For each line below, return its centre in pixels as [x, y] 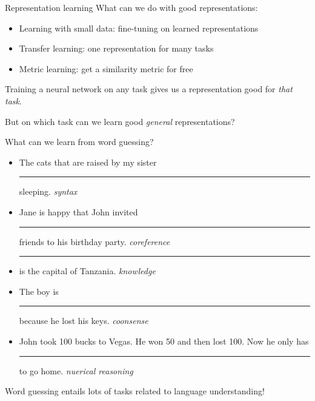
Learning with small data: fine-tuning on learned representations [139, 28]
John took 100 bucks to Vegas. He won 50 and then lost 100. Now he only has [164, 341]
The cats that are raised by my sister [88, 162]
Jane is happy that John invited [78, 211]
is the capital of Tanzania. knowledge [87, 271]
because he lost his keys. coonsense [84, 321]
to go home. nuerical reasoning [76, 370]
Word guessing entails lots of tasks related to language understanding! [135, 391]
